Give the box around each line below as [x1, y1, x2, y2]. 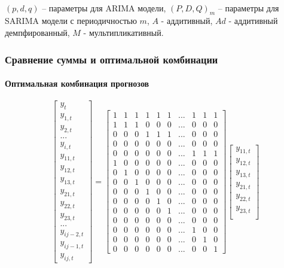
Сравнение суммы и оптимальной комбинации [5, 51, 218, 66]
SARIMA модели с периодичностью [5, 14, 137, 27]
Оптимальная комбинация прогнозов [5, 77, 149, 90]
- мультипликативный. [83, 26, 164, 38]
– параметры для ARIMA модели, [42, 1, 166, 14]
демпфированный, [5, 26, 70, 38]
